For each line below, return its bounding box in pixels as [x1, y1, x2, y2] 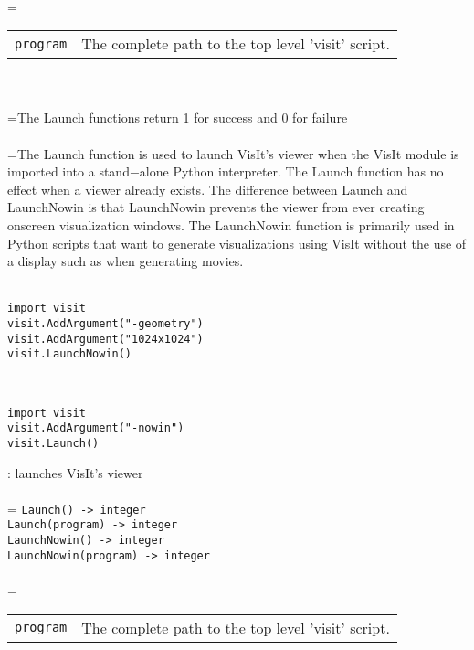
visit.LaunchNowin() [7, 347, 132, 361]
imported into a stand [7, 162, 130, 181]
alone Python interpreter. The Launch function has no [139, 162, 444, 181]
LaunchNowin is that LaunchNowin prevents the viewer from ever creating [7, 197, 425, 217]
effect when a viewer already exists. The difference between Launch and [7, 179, 408, 198]
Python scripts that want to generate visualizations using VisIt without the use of [7, 233, 467, 252]
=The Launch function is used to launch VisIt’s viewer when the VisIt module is [7, 144, 459, 163]
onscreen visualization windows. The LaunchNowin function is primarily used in [7, 215, 455, 234]
